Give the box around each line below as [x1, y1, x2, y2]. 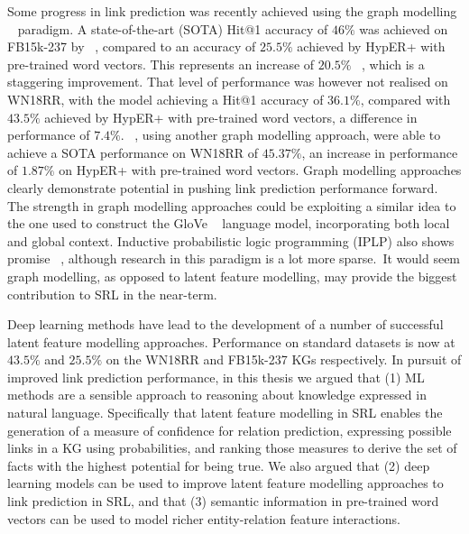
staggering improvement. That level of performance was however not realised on [7, 72, 448, 91]
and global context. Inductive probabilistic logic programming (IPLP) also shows [7, 231, 455, 250]
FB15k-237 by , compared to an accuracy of [7, 37, 256, 56]
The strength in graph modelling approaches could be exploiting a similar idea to [7, 196, 456, 215]
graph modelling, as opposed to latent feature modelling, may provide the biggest [7, 266, 457, 285]
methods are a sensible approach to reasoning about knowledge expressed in [7, 385, 427, 404]
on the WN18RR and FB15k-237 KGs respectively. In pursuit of [106, 350, 462, 369]
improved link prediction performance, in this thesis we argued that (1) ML [7, 367, 425, 386]
